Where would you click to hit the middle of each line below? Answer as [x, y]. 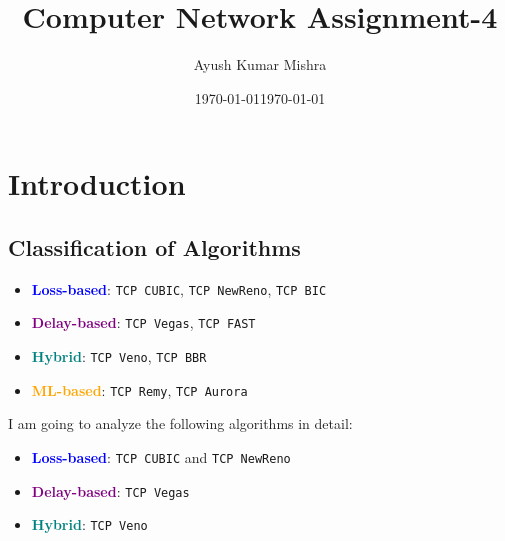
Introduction [97, 183]
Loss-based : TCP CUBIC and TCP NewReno [161, 456]
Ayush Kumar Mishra [260, 64]
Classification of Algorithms [154, 246]
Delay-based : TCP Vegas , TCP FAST [143, 322]
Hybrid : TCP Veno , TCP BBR [119, 356]
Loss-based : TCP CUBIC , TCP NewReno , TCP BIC [179, 288]
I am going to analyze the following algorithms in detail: [180, 423]
